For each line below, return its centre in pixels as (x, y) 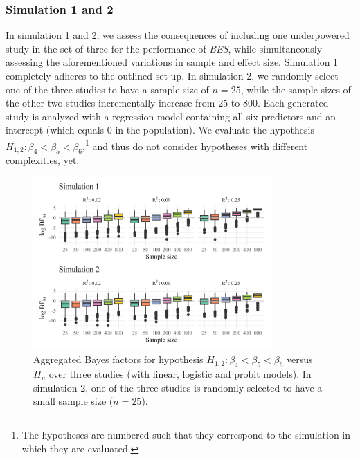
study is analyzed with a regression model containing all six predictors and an (171, 116)
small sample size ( (73, 401)
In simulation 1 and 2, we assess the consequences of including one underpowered (178, 35)
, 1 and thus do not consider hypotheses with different (195, 145)
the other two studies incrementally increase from (110, 103)
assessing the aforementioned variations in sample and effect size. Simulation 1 (172, 62)
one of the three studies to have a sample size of (107, 89)
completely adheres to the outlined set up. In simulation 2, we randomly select (172, 75)
